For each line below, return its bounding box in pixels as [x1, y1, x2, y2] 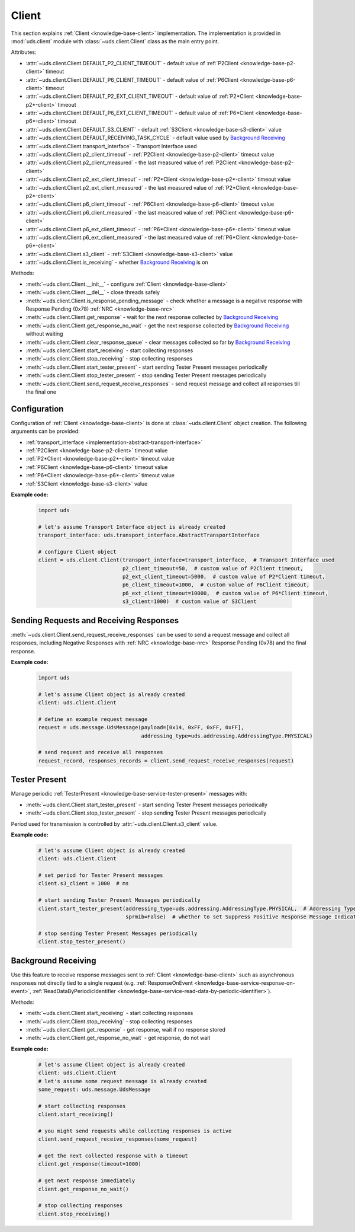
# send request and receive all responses [38, 749, 163, 756]
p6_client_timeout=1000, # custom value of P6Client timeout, [122, 582, 310, 588]
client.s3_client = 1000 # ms [38, 880, 130, 887]
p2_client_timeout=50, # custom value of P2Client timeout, [122, 565, 304, 572]
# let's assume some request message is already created [38, 1078, 207, 1084]
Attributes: [11, 49, 37, 56]
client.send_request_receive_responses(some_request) [38, 1136, 198, 1142]
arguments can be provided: [11, 427, 80, 435]
